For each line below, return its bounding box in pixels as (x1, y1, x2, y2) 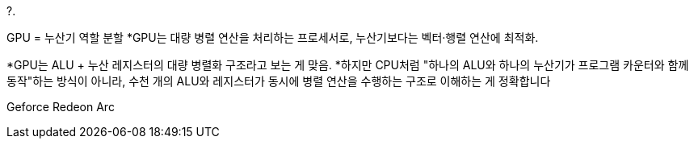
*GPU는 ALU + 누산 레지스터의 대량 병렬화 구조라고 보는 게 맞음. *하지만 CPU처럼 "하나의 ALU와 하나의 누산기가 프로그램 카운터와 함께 (6, 58, 689, 72)
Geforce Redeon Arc (6, 100, 115, 114)
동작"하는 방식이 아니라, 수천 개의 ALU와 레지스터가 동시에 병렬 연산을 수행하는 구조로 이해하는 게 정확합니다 (6, 74, 551, 88)
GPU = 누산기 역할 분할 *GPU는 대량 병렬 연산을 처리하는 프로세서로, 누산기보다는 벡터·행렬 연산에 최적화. (6, 31, 539, 44)
